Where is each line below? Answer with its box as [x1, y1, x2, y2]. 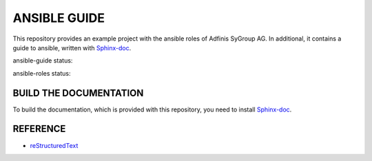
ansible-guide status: [12, 56, 73, 65]
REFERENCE [12, 123, 66, 135]
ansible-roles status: [12, 69, 71, 77]
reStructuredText [30, 141, 79, 149]
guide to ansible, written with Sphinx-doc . [12, 43, 132, 52]
